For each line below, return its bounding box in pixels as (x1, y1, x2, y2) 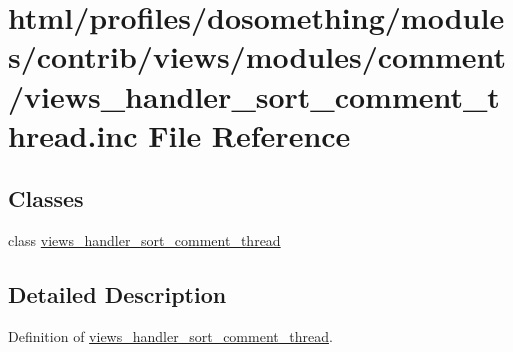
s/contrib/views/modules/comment (8, 36, 507, 77)
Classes (8, 183, 84, 214)
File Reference (148, 114, 351, 155)
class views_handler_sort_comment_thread (8, 230, 281, 251)
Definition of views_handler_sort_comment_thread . (8, 325, 333, 346)
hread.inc (8, 114, 138, 155)
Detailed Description (8, 279, 227, 310)
